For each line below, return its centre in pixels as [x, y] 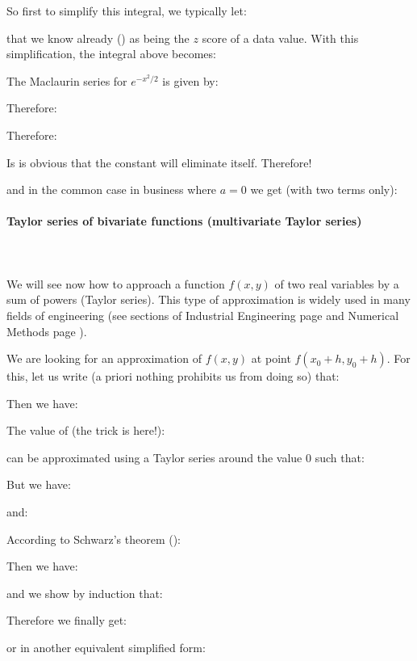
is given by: [190, 80]
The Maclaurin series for [67, 80]
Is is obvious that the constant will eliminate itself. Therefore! [159, 162]
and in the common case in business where [112, 189]
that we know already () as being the [98, 38]
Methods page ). [47, 331]
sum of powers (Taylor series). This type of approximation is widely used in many [208, 299]
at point [271, 358]
